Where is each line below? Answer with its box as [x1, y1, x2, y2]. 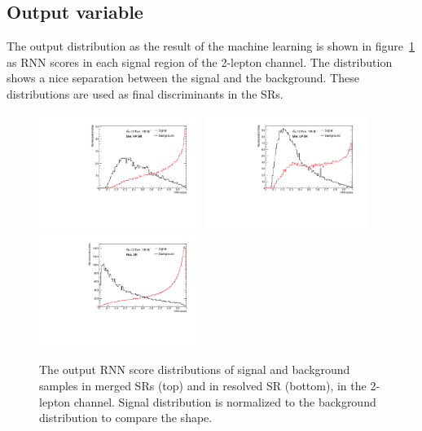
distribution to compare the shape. [39, 409, 213, 426]
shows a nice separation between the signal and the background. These [7, 69, 359, 86]
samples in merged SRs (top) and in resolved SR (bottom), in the [39, 377, 367, 394]
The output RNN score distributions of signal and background [39, 361, 350, 378]
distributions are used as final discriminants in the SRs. [7, 85, 284, 102]
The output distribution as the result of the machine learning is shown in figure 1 [7, 37, 415, 55]
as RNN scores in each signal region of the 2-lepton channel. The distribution [7, 53, 393, 70]
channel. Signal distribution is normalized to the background [73, 393, 376, 410]
